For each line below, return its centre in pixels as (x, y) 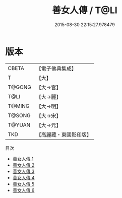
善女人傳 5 (23, 184)
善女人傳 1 (23, 159)
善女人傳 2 (23, 165)
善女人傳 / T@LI (85, 10)
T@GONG (19, 87)
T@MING (19, 106)
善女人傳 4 (23, 177)
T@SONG (19, 115)
